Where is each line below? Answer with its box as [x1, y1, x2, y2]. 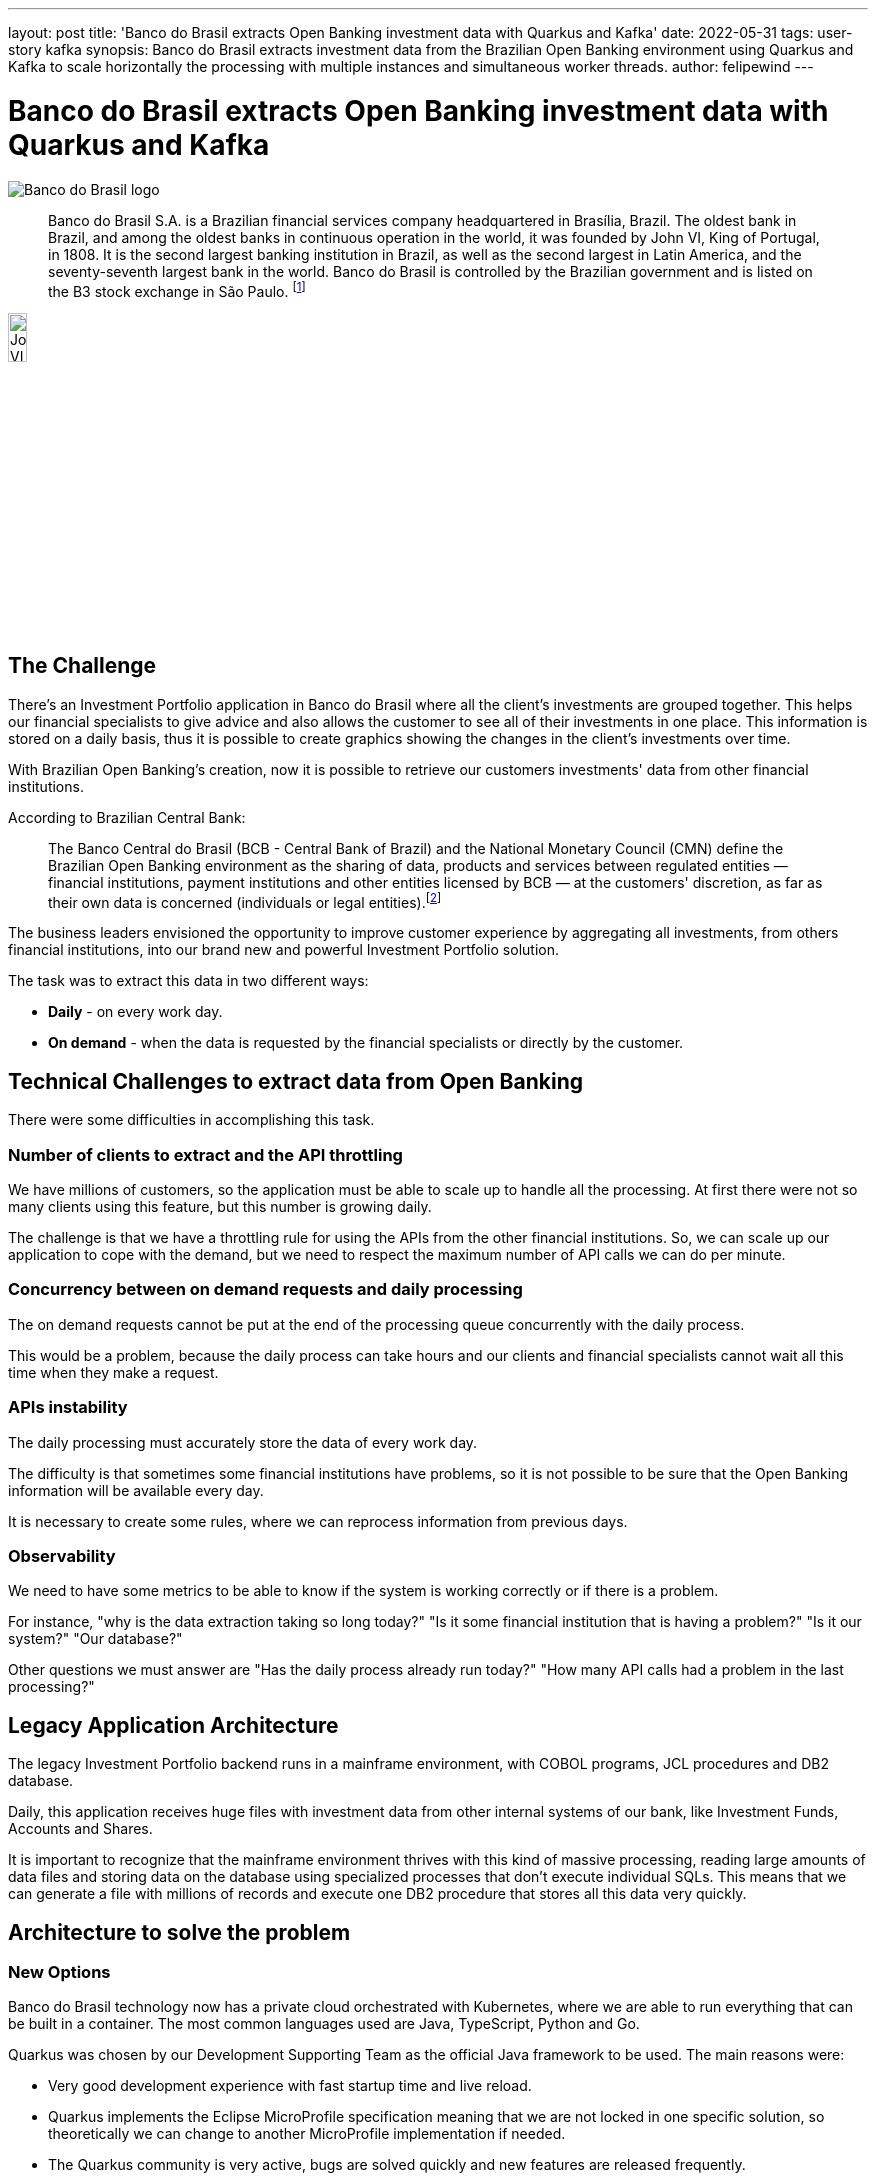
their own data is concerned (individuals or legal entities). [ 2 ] [48, 890, 442, 911]
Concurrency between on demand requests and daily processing [8, 1279, 523, 1300]
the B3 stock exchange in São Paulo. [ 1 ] [48, 279, 306, 300]
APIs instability [8, 1397, 128, 1418]
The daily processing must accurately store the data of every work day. [8, 1433, 478, 1451]
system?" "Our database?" [8, 1630, 183, 1648]
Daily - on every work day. [48, 1003, 223, 1021]
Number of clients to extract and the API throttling [8, 1144, 403, 1165]
